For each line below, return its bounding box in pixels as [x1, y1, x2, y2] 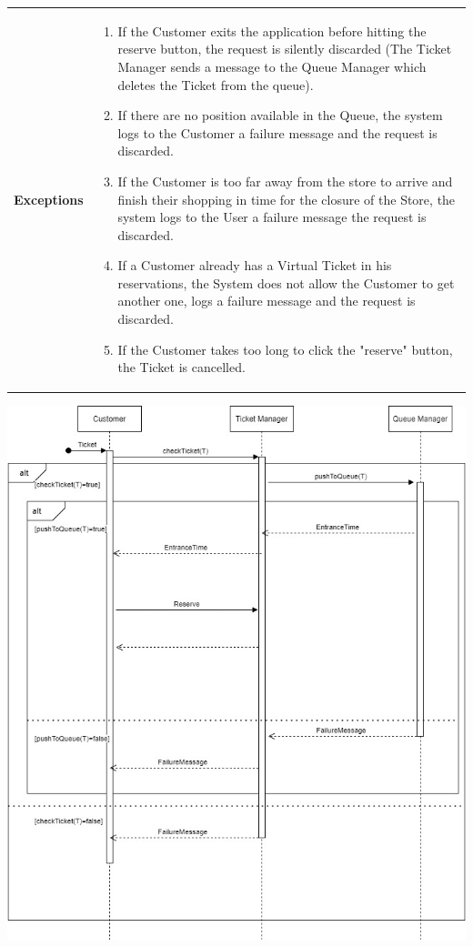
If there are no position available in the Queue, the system [117, 106, 443, 125]
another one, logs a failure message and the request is [117, 291, 416, 310]
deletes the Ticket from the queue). [117, 75, 314, 94]
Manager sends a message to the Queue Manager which [117, 56, 427, 76]
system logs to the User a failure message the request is [117, 207, 427, 227]
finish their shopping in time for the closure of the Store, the [117, 189, 456, 208]
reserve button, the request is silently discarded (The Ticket [117, 39, 452, 58]
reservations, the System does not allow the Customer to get [117, 273, 455, 292]
